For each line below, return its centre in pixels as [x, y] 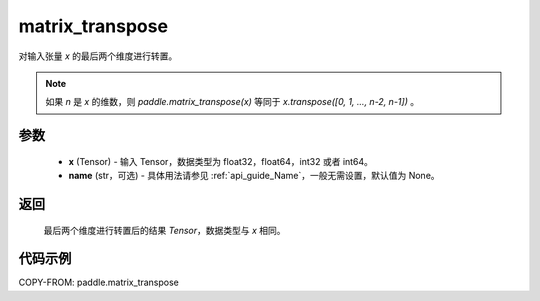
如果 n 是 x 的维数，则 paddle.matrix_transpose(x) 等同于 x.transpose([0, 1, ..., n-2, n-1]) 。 [232, 102]
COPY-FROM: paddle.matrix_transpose [99, 282]
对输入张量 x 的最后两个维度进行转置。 [98, 56]
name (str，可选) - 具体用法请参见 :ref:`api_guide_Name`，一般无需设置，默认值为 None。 [254, 176]
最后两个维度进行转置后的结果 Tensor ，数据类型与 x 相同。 [164, 230]
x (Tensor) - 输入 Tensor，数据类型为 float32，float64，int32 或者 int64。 [221, 161]
